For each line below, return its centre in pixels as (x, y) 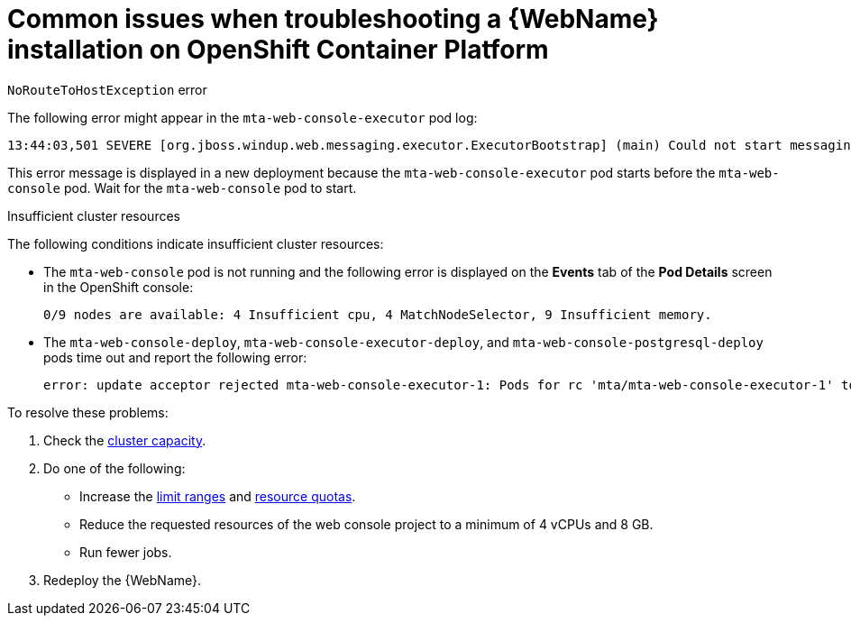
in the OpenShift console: (119, 287)
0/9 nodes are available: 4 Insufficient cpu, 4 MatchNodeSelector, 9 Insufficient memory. (378, 314)
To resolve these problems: (88, 412)
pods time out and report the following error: (175, 357)
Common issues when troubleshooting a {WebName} (333, 19)
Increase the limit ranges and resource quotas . (218, 496)
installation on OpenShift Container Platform (278, 50)
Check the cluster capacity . (125, 440)
